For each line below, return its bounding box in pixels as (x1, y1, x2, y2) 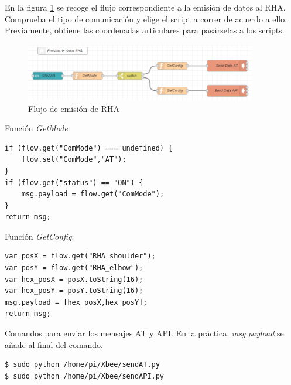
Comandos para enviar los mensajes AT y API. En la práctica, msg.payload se (5, 327, 284, 339)
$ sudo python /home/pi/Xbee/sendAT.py (5, 360, 160, 369)
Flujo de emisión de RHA (28, 102, 120, 114)
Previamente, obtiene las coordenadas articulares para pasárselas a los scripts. (5, 24, 285, 36)
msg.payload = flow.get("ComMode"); (21, 190, 165, 199)
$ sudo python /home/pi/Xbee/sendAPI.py (5, 372, 165, 380)
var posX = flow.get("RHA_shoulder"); (5, 252, 156, 261)
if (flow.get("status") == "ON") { (5, 178, 143, 187)
